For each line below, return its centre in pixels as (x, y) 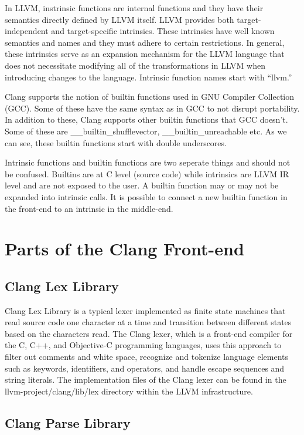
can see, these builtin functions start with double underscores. (116, 142)
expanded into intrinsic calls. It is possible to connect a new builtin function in (146, 196)
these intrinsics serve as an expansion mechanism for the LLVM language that (145, 54)
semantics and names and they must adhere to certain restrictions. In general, (145, 42)
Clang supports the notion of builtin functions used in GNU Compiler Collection (150, 97)
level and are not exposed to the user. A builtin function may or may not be (142, 185)
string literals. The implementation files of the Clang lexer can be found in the (146, 380)
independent (27, 31)
